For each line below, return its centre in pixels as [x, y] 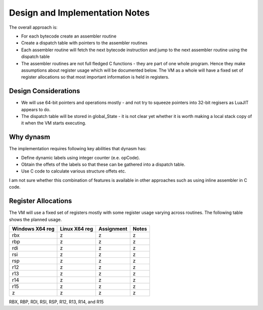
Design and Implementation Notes [79, 13]
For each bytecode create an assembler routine [69, 36]
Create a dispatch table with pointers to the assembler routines [85, 43]
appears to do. [36, 109]
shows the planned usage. [35, 219]
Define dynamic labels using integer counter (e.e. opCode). [81, 157]
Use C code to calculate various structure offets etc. [74, 171]
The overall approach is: [33, 27]
